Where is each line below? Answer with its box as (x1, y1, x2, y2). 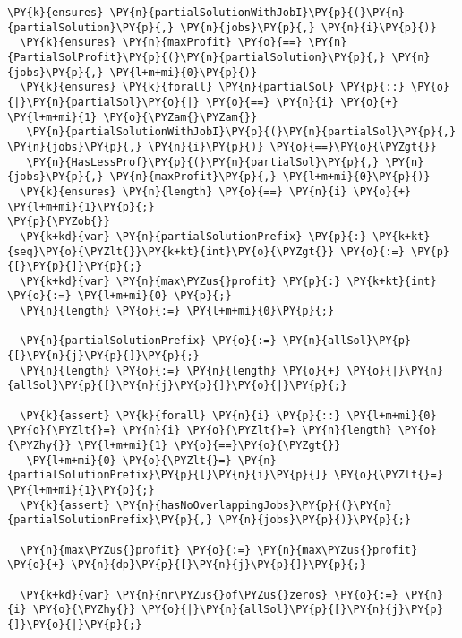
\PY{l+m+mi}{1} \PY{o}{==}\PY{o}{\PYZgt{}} (77, 439, 341, 453)
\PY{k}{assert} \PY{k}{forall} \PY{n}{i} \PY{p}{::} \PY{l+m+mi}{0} (20, 409, 437, 422)
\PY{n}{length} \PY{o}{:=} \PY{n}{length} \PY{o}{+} (20, 364, 341, 377)
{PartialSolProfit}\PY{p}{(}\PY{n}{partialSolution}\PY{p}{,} (7, 50, 386, 64)
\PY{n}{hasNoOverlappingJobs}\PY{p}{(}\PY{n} (115, 498, 392, 512)
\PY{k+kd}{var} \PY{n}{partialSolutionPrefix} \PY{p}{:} (20, 229, 366, 243)
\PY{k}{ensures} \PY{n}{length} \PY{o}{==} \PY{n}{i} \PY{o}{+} (20, 185, 412, 198)
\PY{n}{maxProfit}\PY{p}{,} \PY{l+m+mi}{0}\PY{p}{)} (109, 170, 431, 184)
